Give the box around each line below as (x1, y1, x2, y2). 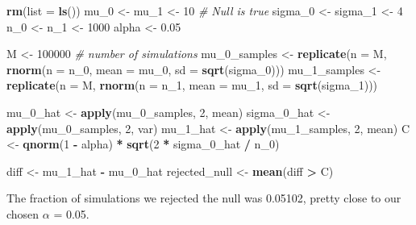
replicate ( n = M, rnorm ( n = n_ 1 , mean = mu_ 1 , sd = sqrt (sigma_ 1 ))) (6, 77, 378, 94)
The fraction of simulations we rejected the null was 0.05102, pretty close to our (6, 190, 401, 206)
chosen (6, 205, 40, 222)
